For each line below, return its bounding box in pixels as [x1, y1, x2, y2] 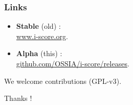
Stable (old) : [16, 21, 61, 31]
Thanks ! [4, 93, 32, 103]
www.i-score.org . [16, 30, 68, 41]
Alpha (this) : [16, 48, 62, 59]
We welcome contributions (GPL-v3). [4, 75, 122, 86]
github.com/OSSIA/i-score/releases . [16, 58, 129, 68]
